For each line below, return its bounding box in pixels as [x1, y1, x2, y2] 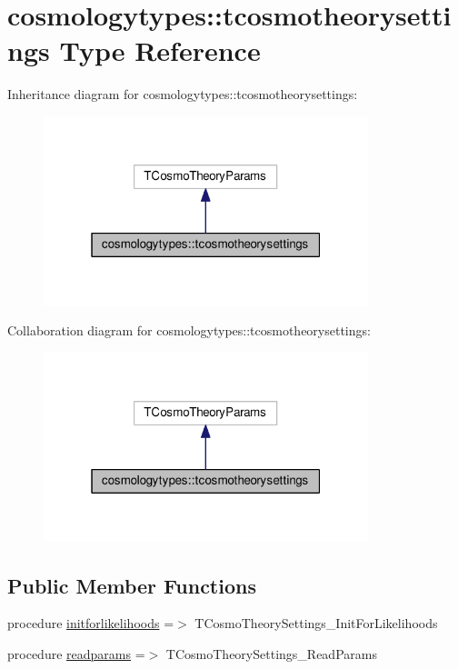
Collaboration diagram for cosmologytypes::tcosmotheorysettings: [7, 321, 371, 340]
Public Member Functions [7, 571, 256, 599]
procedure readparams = [7, 644, 145, 663]
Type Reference [59, 32, 261, 69]
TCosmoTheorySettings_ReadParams [165, 644, 377, 663]
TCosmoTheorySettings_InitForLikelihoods [194, 614, 438, 633]
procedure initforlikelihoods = [7, 614, 174, 633]
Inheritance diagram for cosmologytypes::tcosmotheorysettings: [7, 85, 358, 104]
